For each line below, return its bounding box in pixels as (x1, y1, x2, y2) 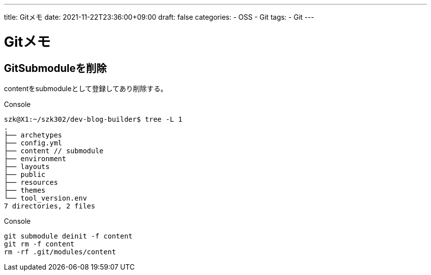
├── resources (4, 178, 58, 186)
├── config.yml (4, 138, 62, 147)
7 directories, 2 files (4, 202, 95, 210)
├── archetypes (4, 131, 62, 139)
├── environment (4, 154, 66, 163)
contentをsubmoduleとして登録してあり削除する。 (4, 84, 168, 93)
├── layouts (4, 162, 50, 171)
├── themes (4, 186, 46, 194)
